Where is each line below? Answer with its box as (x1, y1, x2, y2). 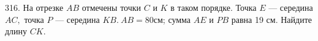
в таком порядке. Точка (170, 1, 257, 13)
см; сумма (153, 13, 191, 25)
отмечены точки (81, 1, 142, 13)
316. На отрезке (5, 1, 64, 13)
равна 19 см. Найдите (231, 13, 312, 25)
